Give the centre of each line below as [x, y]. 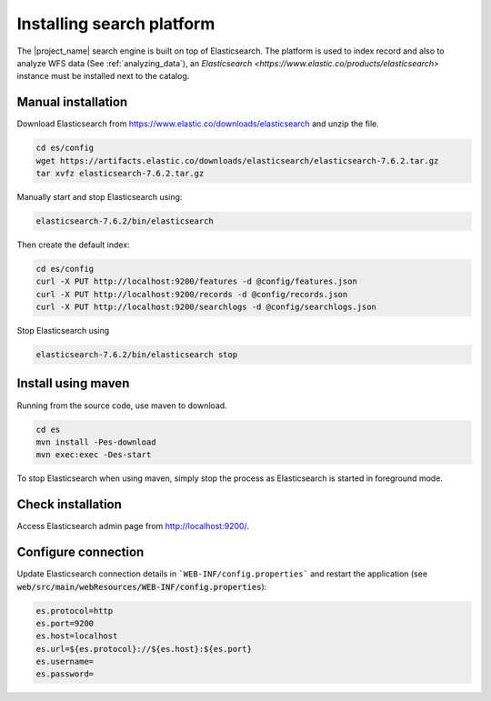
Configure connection [80, 552]
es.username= [65, 662]
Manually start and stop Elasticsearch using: [100, 196]
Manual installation [72, 102]
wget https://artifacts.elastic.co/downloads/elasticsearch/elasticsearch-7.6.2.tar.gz [237, 160]
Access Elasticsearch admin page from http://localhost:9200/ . [133, 526]
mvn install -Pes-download [96, 442]
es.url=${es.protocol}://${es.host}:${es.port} [144, 649]
